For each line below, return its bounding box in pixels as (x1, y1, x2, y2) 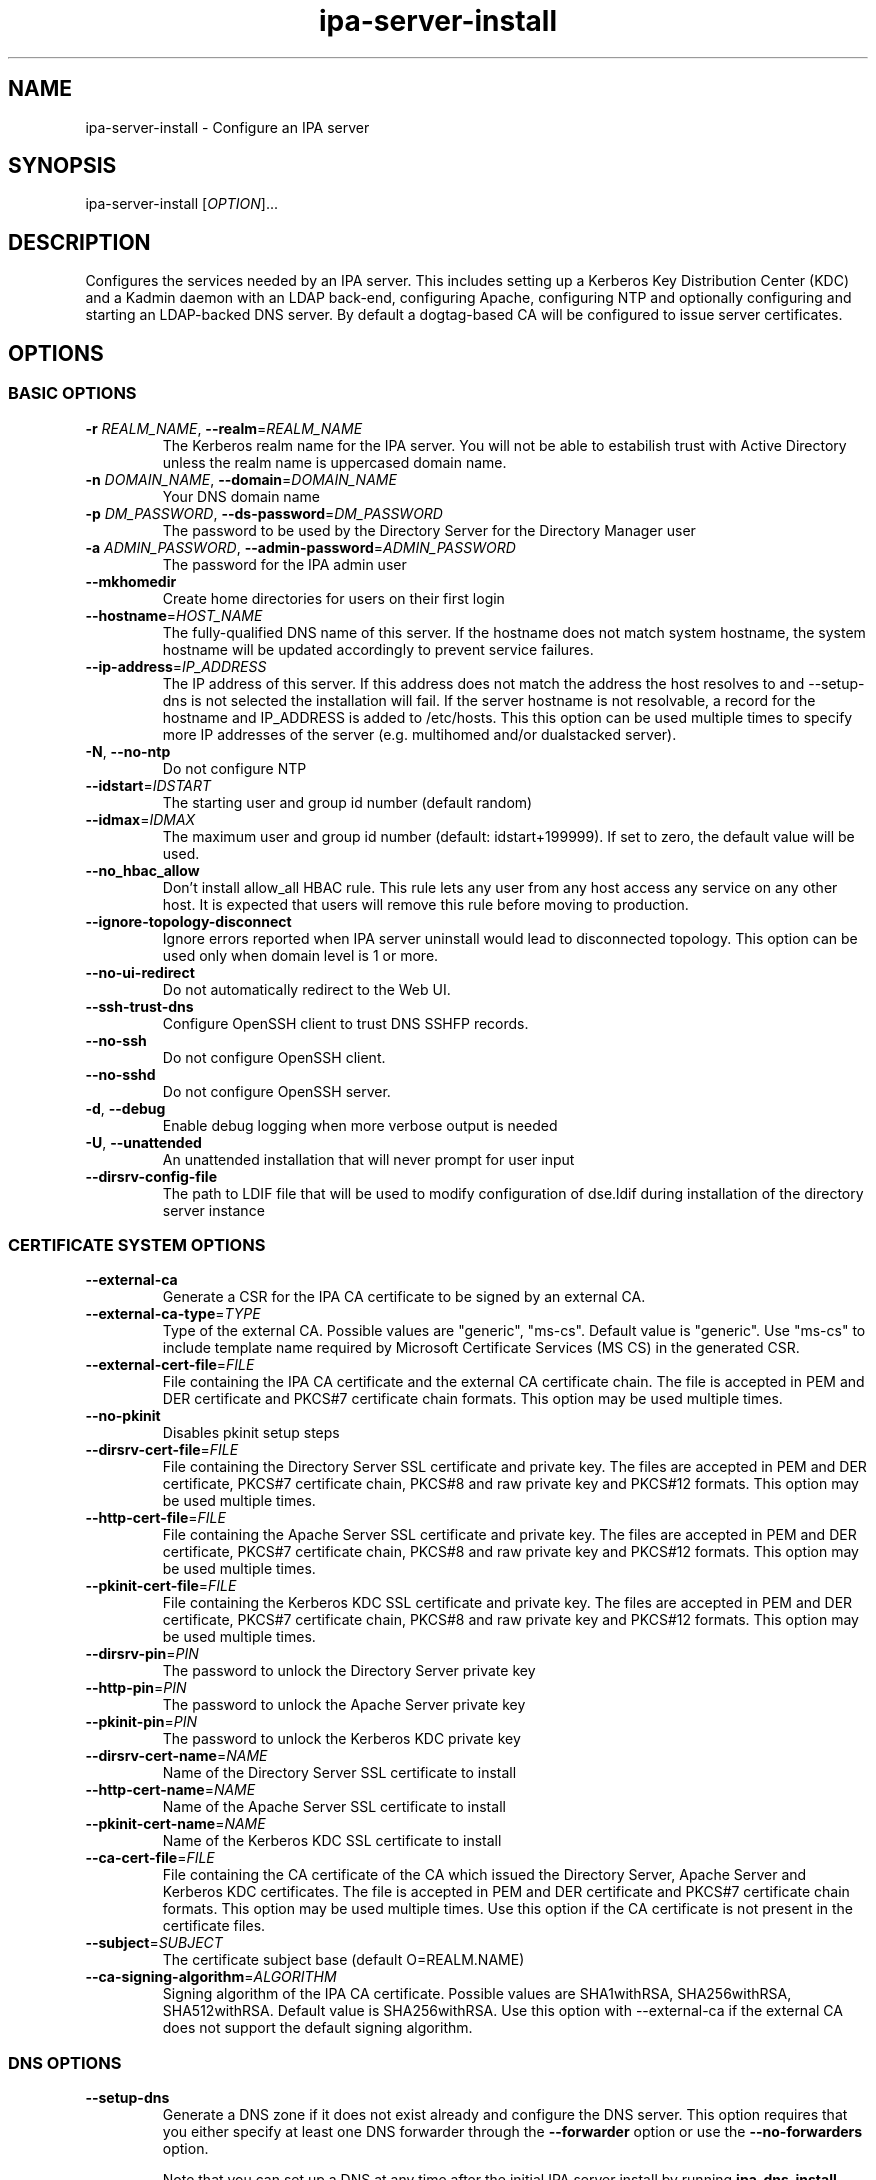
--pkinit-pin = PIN (85, 1713, 198, 1731)
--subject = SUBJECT (85, 1934, 223, 1952)
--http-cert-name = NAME (85, 1781, 256, 1799)
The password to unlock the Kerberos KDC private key (162, 1730, 521, 1748)
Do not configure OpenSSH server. (162, 1082, 391, 1100)
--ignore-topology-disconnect (85, 912, 292, 930)
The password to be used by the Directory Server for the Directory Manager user (162, 521, 696, 539)
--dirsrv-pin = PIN (85, 1645, 199, 1663)
